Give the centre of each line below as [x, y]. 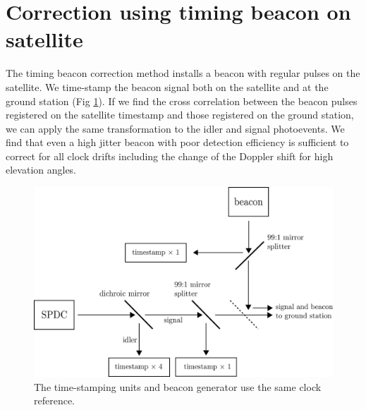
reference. [55, 400]
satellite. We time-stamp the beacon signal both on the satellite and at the [167, 86]
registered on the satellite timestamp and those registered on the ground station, [180, 115]
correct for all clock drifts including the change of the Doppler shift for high [170, 156]
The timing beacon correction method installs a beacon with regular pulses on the [183, 73]
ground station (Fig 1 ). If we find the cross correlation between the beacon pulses [182, 101]
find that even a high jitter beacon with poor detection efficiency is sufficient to [177, 142]
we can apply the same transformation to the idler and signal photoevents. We [175, 128]
